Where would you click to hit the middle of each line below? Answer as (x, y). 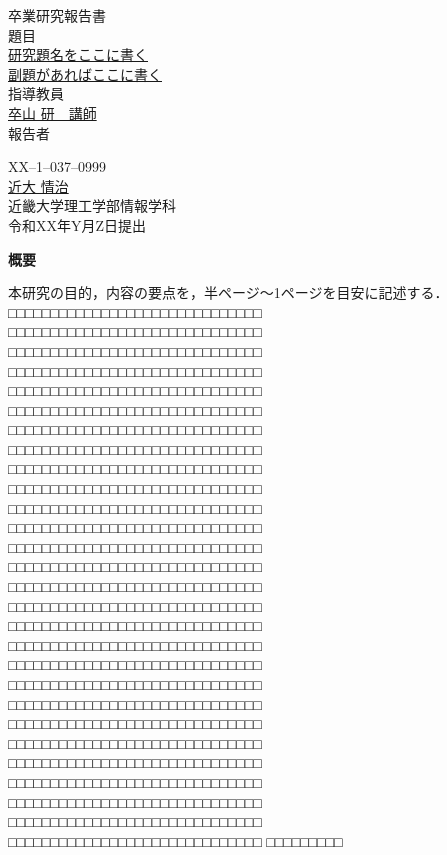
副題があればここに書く (85, 73)
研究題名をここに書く (78, 54)
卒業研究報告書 (57, 15)
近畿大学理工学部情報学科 (92, 205)
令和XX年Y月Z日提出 (77, 224)
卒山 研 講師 (52, 112)
